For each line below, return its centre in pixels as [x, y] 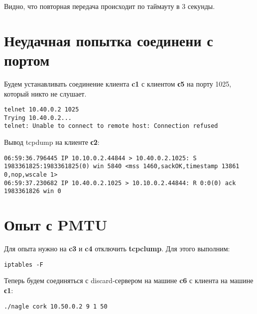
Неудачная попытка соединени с [109, 40]
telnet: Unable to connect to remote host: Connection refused [111, 126]
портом [27, 59]
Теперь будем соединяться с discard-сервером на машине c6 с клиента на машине [129, 280]
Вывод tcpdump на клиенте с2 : [52, 142]
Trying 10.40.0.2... [38, 118]
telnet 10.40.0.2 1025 [42, 110]
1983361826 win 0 [33, 191]
